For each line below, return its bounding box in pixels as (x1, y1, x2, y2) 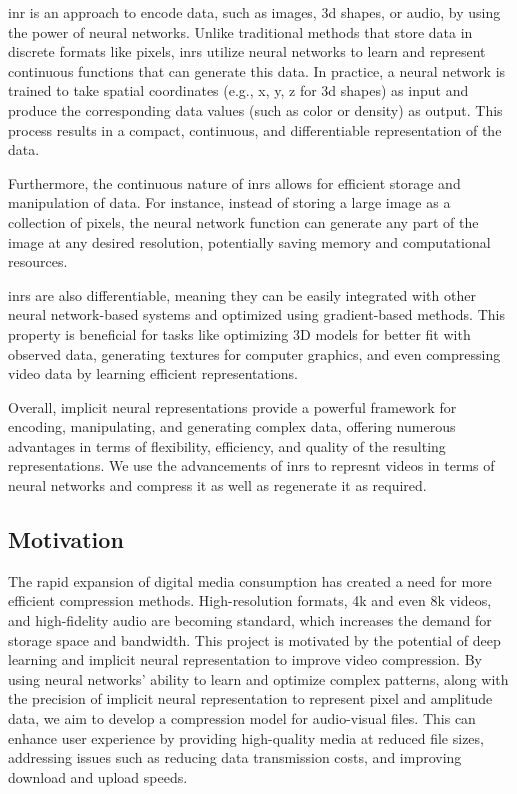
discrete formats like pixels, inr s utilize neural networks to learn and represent (8, 41, 486, 62)
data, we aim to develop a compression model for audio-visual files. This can (8, 708, 476, 729)
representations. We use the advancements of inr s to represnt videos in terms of (8, 455, 495, 476)
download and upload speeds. (8, 766, 188, 787)
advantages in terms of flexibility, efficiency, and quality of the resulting (8, 435, 446, 456)
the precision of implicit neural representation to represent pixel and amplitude (8, 688, 493, 709)
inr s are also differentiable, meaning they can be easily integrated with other (8, 284, 476, 305)
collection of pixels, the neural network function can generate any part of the (8, 211, 479, 232)
